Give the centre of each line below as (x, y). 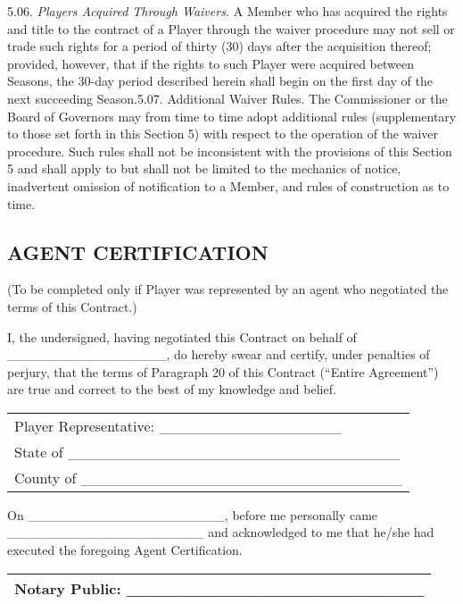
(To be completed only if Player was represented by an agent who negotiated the (228, 289)
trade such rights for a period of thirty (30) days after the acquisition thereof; (219, 46)
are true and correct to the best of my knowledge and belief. (172, 389)
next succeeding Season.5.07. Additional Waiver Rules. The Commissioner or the (227, 98)
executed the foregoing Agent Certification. (125, 550)
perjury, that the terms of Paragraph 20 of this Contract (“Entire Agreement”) (223, 371)
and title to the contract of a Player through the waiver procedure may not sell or (231, 28)
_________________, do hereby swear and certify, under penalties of (219, 354)
